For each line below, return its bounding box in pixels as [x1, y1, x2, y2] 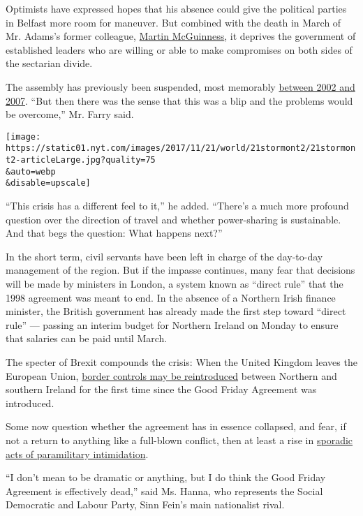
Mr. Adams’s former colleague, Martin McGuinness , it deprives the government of [6, 29, 356, 43]
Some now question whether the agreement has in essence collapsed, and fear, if [6, 419, 346, 434]
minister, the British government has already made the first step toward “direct [6, 304, 346, 318]
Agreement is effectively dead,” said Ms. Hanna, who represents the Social [6, 483, 323, 498]
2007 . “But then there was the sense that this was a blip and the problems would [6, 93, 353, 108]
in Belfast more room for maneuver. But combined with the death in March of [6, 15, 341, 29]
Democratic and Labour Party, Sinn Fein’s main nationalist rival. [6, 497, 285, 512]
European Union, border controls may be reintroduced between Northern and [6, 368, 337, 383]
